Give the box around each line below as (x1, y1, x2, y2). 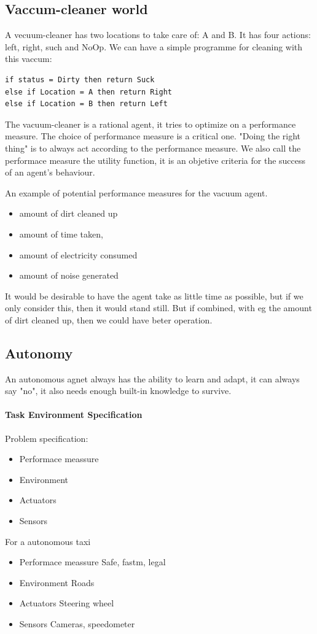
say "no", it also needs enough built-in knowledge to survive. (5, 384, 232, 397)
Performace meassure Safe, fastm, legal (19, 555, 166, 568)
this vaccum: (5, 52, 52, 65)
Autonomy (5, 343, 73, 362)
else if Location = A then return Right (5, 87, 173, 96)
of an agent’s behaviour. (5, 166, 95, 179)
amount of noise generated (19, 269, 119, 282)
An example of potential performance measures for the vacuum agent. (5, 186, 268, 199)
